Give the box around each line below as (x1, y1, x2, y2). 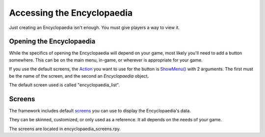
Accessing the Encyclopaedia (9, 7, 133, 18)
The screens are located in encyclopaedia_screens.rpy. (9, 126, 121, 132)
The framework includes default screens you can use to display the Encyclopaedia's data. (9, 108, 191, 113)
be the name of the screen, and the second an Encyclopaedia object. (9, 73, 149, 79)
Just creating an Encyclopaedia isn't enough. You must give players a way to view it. (9, 25, 180, 30)
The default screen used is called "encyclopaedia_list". (9, 82, 120, 88)
